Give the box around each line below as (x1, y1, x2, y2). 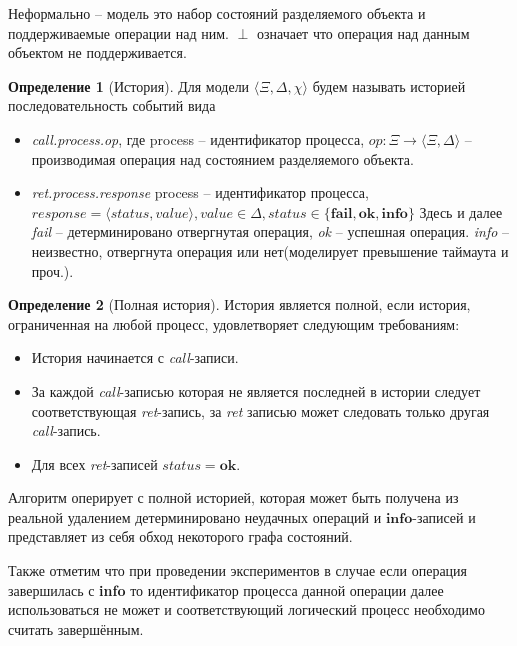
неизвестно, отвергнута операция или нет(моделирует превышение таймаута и (31, 240, 509, 261)
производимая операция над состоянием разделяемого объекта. (31, 148, 414, 169)
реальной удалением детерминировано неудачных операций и (8, 506, 382, 527)
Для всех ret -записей (31, 453, 158, 474)
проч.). (31, 260, 74, 281)
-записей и (412, 506, 476, 527)
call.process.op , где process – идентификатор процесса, (31, 128, 365, 149)
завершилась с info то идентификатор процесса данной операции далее (8, 579, 444, 600)
